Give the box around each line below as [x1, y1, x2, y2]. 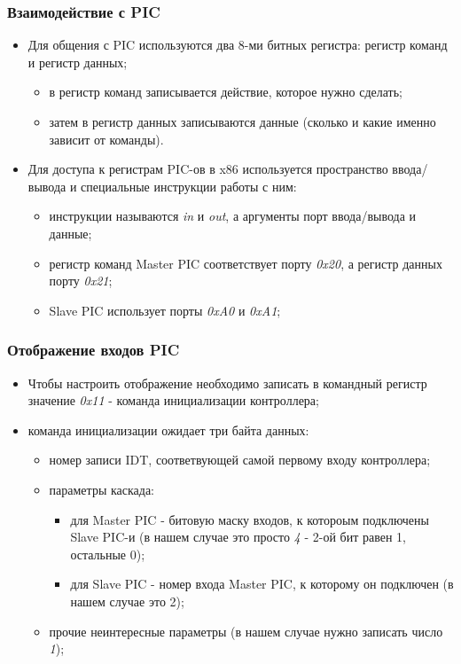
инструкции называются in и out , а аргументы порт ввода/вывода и [49, 207, 417, 225]
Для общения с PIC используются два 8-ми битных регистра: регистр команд [27, 35, 448, 54]
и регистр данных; [27, 52, 128, 71]
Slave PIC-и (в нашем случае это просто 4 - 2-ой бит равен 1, [70, 527, 406, 546]
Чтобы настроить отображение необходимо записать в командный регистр [27, 373, 427, 392]
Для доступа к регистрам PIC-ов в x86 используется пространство [27, 160, 388, 178]
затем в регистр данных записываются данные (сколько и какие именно [49, 113, 436, 130]
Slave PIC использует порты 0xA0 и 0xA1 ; [49, 301, 281, 319]
